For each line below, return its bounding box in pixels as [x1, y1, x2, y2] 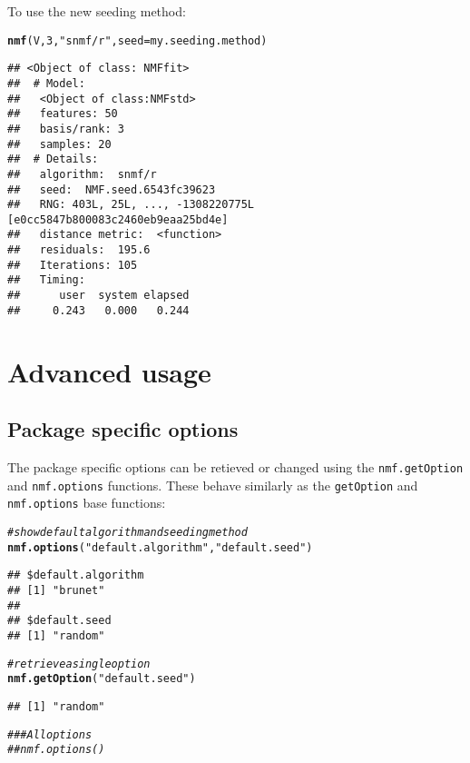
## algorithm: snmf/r [7, 167, 157, 181]
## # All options [7, 728, 93, 741]
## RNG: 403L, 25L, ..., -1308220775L [7, 198, 255, 212]
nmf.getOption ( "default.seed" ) [7, 672, 196, 686]
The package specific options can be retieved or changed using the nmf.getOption [7, 457, 464, 476]
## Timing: [7, 273, 85, 287]
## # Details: [7, 153, 99, 166]
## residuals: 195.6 [7, 243, 151, 257]
